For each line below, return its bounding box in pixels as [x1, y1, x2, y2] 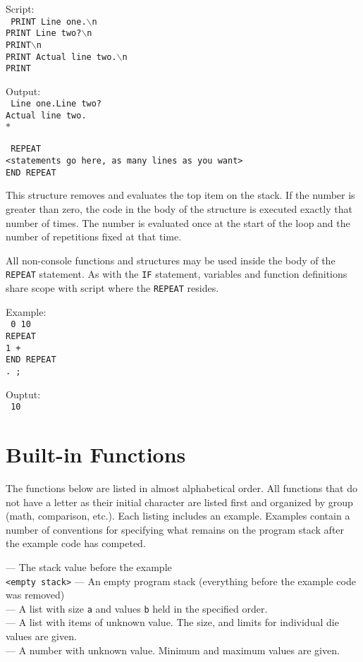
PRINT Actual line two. [6, 51, 117, 62]
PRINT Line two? [6, 28, 82, 39]
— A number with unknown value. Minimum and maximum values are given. [6, 642, 340, 657]
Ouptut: [6, 386, 41, 401]
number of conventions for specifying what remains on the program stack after [6, 522, 345, 537]
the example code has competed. [6, 536, 146, 551]
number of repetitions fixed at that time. [6, 229, 182, 244]
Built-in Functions [6, 440, 186, 468]
